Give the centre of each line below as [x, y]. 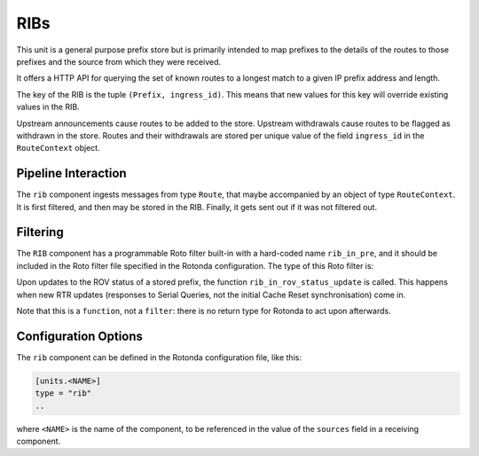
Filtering [40, 232]
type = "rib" [63, 393]
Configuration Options [80, 336]
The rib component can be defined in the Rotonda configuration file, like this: [159, 357]
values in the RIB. [48, 107]
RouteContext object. [59, 148]
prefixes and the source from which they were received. [119, 61]
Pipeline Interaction [72, 173]
